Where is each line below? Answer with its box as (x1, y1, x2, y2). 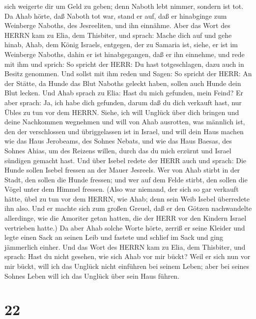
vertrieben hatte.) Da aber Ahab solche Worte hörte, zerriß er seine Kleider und (4, 222, 245, 232)
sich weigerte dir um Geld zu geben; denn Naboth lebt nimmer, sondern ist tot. (4, 1, 244, 11)
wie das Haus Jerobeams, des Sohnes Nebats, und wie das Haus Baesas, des (4, 136, 232, 146)
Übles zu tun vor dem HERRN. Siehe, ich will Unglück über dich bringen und (4, 107, 239, 117)
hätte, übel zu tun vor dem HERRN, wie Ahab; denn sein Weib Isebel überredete (4, 193, 250, 203)
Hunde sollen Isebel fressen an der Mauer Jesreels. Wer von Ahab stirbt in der (4, 165, 240, 175)
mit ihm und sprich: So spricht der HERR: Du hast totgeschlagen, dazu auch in (4, 58, 244, 69)
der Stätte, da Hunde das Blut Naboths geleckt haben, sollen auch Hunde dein (4, 78, 241, 88)
